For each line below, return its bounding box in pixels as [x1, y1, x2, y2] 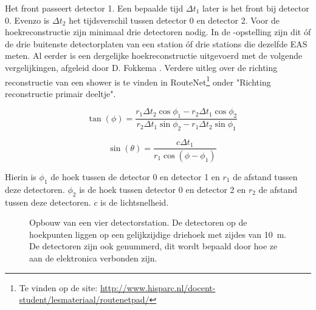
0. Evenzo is [5, 13, 50, 26]
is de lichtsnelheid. [100, 195, 169, 208]
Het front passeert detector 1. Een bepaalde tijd [5, 2, 184, 14]
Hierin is [5, 170, 36, 183]
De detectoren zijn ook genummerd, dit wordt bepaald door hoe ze [29, 240, 278, 252]
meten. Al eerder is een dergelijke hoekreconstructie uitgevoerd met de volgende [5, 49, 303, 62]
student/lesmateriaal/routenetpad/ [19, 293, 149, 306]
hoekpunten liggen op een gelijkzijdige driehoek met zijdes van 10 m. [29, 227, 287, 240]
